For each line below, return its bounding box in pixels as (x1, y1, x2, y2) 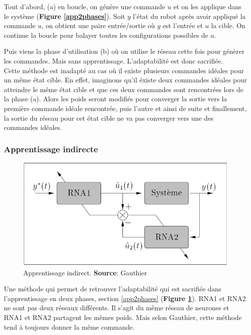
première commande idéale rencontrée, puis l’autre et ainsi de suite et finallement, (4, 103, 247, 113)
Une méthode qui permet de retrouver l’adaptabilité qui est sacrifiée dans (4, 284, 221, 294)
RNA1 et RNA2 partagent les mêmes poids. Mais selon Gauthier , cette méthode (4, 312, 242, 322)
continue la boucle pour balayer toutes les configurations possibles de (4, 30, 208, 40)
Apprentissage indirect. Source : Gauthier (23, 267, 147, 277)
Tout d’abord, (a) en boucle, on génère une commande (4, 1, 165, 11)
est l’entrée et (162, 20, 203, 31)
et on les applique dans (173, 1, 242, 11)
